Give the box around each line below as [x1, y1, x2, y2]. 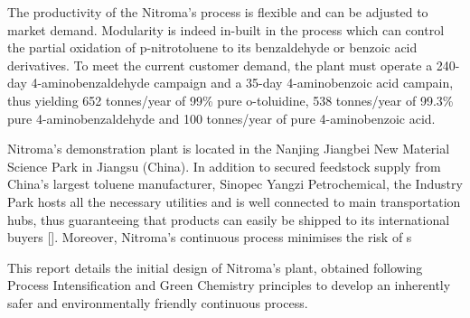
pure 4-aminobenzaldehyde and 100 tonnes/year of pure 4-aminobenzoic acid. [7, 108, 436, 127]
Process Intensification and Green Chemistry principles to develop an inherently [7, 276, 451, 295]
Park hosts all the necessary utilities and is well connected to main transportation [7, 192, 461, 210]
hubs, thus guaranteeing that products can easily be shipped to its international [7, 210, 450, 229]
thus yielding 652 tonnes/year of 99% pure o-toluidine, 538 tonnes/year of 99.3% [7, 90, 454, 109]
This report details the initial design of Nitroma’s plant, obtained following [7, 257, 423, 276]
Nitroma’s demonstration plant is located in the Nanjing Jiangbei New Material [7, 139, 450, 158]
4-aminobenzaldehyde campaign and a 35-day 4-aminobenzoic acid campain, [31, 73, 454, 92]
